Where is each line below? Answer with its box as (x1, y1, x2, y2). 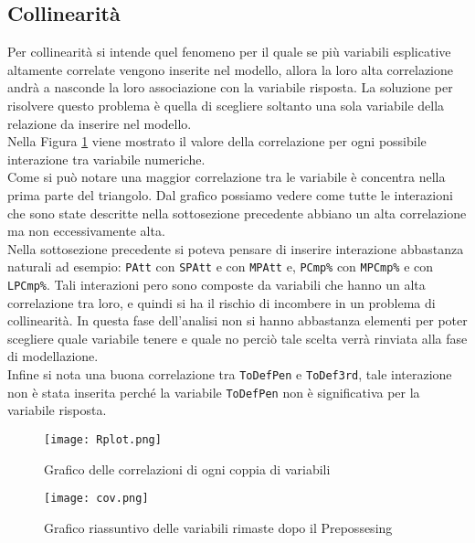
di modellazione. (7, 346, 99, 366)
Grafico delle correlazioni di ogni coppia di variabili (44, 459, 331, 478)
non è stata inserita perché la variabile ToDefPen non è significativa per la (7, 382, 420, 401)
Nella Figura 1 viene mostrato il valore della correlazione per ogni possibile (7, 132, 427, 151)
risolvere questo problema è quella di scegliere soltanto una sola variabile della (7, 95, 445, 114)
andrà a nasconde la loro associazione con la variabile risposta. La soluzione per (7, 78, 453, 97)
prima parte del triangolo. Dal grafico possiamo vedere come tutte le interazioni (7, 185, 453, 204)
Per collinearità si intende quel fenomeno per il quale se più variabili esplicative (7, 42, 451, 61)
